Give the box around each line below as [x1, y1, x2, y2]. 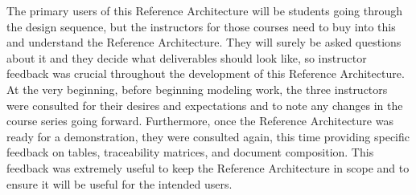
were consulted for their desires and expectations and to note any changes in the [6, 96, 403, 113]
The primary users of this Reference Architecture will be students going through [6, 2, 403, 18]
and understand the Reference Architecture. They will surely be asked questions [6, 34, 402, 51]
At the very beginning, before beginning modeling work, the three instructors [6, 80, 388, 97]
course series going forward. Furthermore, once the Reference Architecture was [6, 112, 393, 129]
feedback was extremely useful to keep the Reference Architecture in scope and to [6, 159, 410, 176]
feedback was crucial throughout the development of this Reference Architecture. [6, 65, 405, 82]
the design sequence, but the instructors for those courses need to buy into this [6, 18, 396, 35]
